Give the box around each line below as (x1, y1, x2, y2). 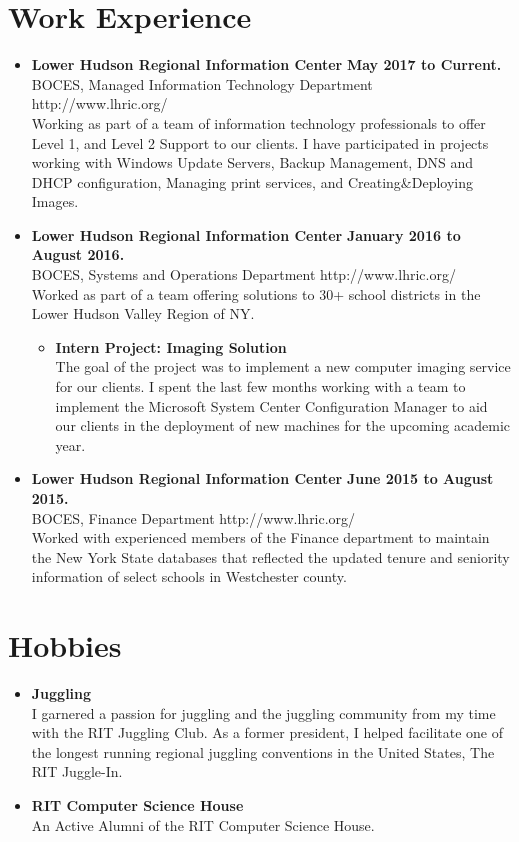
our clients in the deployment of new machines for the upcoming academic (55, 415, 511, 436)
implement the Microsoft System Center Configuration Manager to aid (55, 395, 488, 416)
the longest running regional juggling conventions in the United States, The (31, 741, 495, 762)
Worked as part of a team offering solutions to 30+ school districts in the (31, 283, 481, 304)
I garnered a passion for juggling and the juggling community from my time (31, 702, 496, 723)
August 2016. (31, 244, 125, 265)
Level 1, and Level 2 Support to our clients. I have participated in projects (31, 132, 489, 153)
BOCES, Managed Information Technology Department (31, 73, 373, 94)
